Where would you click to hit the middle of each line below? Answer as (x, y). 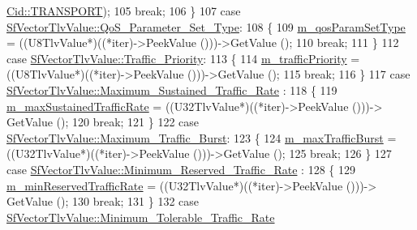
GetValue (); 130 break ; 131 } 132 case (103, 201)
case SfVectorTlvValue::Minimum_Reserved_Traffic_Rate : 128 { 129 (181, 169)
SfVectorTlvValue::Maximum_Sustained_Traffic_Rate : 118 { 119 (172, 89)
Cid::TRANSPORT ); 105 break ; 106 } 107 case (124, 11)
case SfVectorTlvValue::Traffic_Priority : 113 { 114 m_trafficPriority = (183, 58)
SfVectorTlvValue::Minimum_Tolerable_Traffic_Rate (141, 217)
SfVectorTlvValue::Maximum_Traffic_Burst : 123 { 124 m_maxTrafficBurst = (202, 137)
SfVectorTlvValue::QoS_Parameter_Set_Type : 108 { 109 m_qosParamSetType (206, 26)
